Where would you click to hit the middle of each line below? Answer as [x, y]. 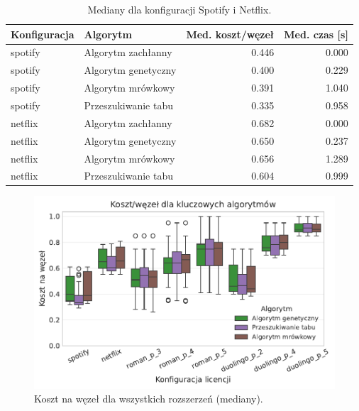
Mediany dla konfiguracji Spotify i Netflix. [179, 9]
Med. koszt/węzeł [230, 34]
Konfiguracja [43, 34]
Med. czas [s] [316, 34]
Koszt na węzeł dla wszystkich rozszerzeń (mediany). [149, 399]
